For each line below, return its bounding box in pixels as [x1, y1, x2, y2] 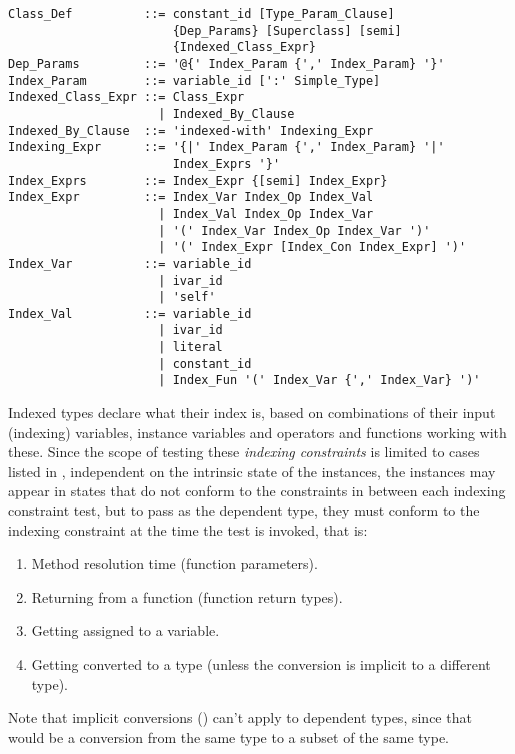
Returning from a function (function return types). [31, 586, 343, 607]
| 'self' [158, 290, 216, 305]
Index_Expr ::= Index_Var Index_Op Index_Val [8, 190, 374, 205]
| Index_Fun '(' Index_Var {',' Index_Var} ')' [158, 373, 481, 388]
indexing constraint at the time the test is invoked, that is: [8, 519, 368, 540]
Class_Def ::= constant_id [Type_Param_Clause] [8, 7, 395, 21]
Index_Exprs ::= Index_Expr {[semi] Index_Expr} [8, 173, 388, 188]
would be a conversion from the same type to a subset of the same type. [8, 726, 450, 747]
